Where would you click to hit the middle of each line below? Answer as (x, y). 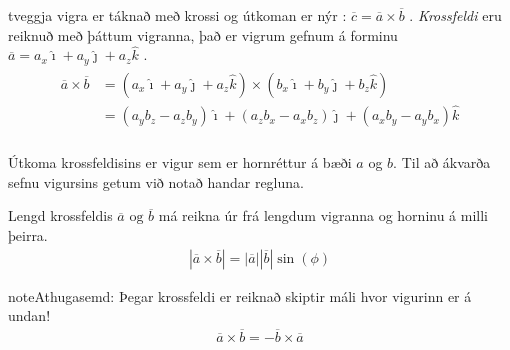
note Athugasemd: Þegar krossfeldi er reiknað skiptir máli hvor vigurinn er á (240, 295)
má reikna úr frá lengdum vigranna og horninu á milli (323, 215)
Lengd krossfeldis (60, 215)
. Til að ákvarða (442, 162)
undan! (29, 315)
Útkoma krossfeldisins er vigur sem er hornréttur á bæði (180, 162)
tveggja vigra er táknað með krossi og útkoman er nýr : (177, 15)
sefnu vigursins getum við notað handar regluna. (156, 181)
